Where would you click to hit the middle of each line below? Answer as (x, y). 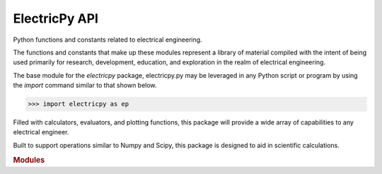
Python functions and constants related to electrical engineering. (108, 40)
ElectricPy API (56, 18)
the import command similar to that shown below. (85, 86)
